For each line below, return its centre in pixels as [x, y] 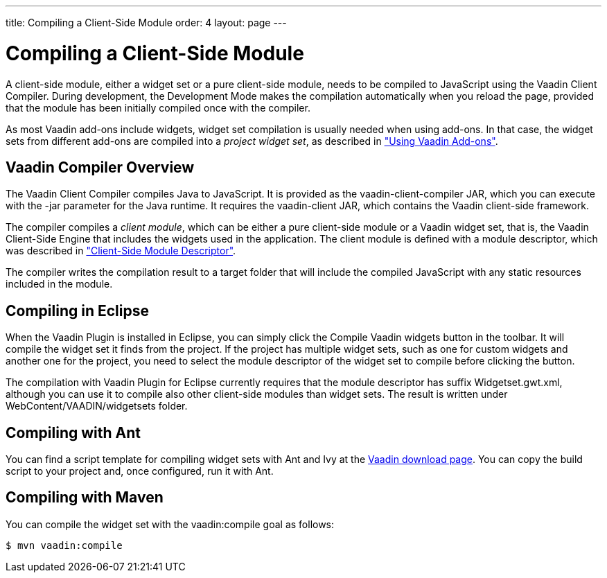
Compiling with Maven [85, 498]
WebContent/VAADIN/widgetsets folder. [97, 406]
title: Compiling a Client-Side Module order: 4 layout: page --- [146, 23]
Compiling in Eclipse [77, 310]
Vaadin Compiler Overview [100, 167]
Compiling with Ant [73, 432]
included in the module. [59, 284]
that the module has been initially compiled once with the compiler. [158, 107]
